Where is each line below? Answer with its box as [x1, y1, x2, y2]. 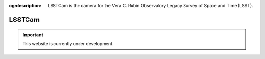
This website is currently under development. [22, 40, 114, 46]
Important [22, 32, 44, 38]
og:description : [9, 3, 42, 8]
